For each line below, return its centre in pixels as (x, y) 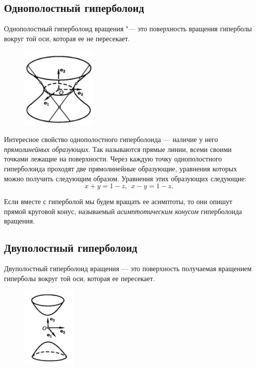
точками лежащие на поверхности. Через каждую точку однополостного (113, 159)
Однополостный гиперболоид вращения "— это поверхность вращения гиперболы (128, 29)
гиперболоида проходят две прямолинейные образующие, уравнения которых (121, 168)
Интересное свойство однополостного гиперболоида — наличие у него (111, 139)
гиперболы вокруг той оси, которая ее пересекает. (80, 278)
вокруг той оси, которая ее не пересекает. (67, 38)
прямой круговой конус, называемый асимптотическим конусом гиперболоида (123, 211)
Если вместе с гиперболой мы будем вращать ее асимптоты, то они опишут (118, 201)
